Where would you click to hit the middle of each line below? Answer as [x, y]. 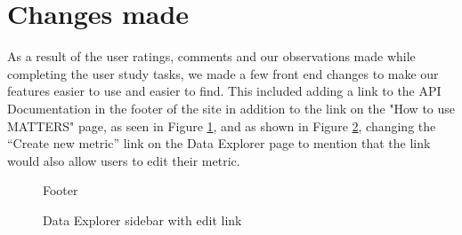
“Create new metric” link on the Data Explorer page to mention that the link [219, 143]
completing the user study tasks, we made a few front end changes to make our [223, 73]
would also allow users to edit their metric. [124, 160]
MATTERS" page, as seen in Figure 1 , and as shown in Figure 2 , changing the [222, 125]
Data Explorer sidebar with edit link [142, 219]
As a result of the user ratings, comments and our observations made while [211, 56]
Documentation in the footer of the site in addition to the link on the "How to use [231, 108]
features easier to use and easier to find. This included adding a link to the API [224, 91]
